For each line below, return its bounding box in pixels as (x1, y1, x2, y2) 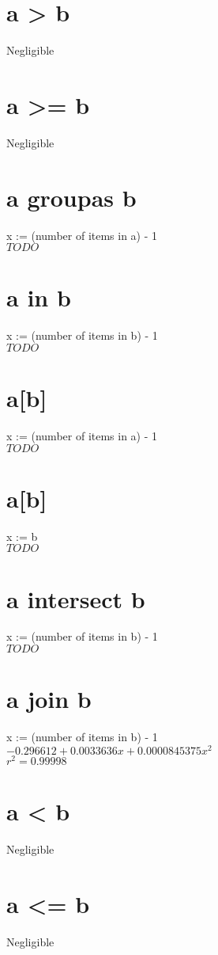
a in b (6, 281, 71, 314)
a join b (6, 683, 92, 715)
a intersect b (6, 582, 145, 614)
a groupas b (6, 181, 137, 213)
